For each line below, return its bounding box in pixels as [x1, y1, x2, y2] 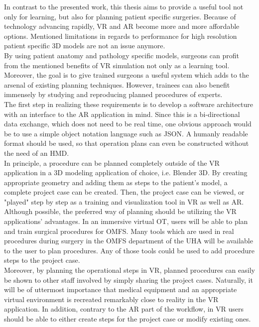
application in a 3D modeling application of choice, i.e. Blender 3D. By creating [4, 167, 248, 178]
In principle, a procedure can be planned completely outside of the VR [4, 157, 220, 168]
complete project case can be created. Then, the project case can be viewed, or [4, 187, 245, 197]
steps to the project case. [4, 255, 80, 265]
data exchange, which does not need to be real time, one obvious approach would [4, 118, 252, 129]
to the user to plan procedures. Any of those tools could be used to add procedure [4, 245, 255, 255]
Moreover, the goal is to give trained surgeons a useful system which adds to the [4, 70, 249, 80]
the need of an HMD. [4, 147, 69, 158]
